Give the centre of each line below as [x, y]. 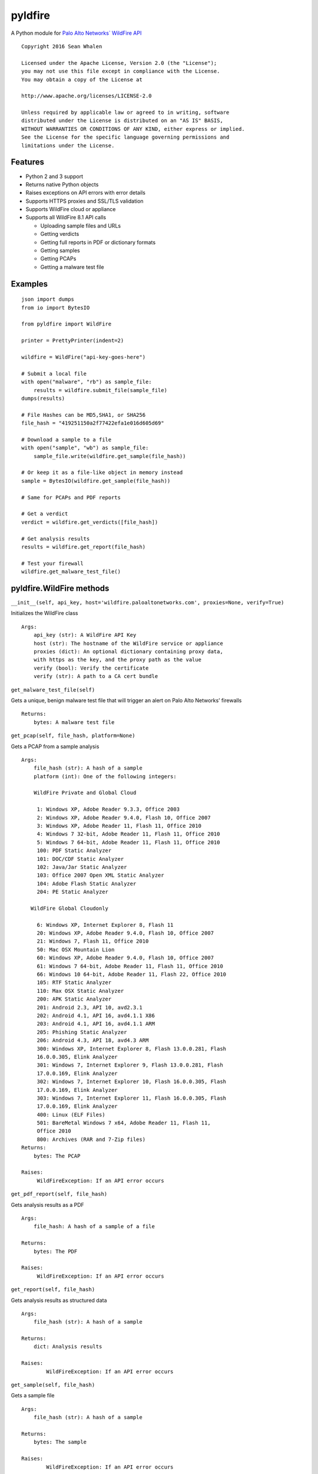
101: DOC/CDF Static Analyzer [80, 859]
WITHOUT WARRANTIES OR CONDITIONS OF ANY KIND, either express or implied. [133, 129]
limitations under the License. [68, 145]
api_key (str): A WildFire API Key [85, 635]
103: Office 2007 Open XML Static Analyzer [100, 875]
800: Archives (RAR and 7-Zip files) [91, 1139]
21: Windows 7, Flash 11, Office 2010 [93, 941]
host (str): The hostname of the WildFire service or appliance [128, 643]
